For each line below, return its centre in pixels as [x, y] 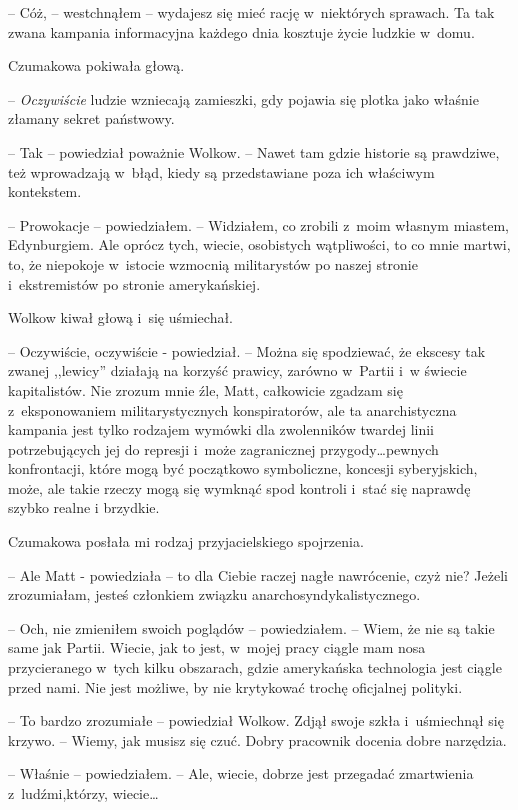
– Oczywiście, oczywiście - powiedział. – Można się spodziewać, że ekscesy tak [247, 350]
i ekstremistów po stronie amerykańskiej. [134, 283]
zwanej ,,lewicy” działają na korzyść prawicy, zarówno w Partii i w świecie [237, 370]
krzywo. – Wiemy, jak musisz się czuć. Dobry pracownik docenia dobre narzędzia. [257, 739]
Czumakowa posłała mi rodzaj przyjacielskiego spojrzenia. [186, 541]
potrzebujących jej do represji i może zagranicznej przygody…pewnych [223, 448]
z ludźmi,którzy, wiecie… [83, 793]
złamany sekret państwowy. [91, 118]
